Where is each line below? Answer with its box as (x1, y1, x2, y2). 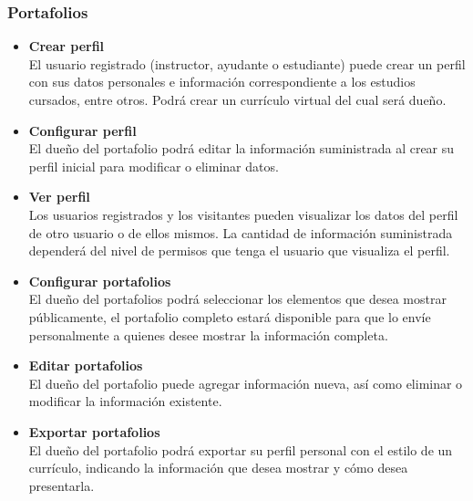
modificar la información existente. (28, 391, 222, 411)
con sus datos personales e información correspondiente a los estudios (28, 72, 416, 91)
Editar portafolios (28, 356, 143, 375)
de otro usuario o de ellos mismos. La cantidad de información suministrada (28, 223, 453, 242)
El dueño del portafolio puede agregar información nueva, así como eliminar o (28, 373, 463, 392)
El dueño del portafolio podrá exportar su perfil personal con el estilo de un (28, 440, 453, 459)
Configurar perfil (28, 120, 137, 140)
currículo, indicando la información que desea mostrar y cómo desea (28, 458, 408, 477)
